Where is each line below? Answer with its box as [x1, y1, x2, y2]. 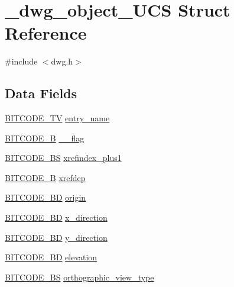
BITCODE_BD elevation [5, 251, 97, 263]
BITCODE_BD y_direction [5, 231, 108, 243]
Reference [5, 21, 87, 45]
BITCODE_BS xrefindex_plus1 [5, 151, 122, 164]
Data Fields [5, 84, 77, 102]
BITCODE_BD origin [5, 191, 86, 204]
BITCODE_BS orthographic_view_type [5, 270, 154, 283]
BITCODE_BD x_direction [5, 211, 108, 224]
